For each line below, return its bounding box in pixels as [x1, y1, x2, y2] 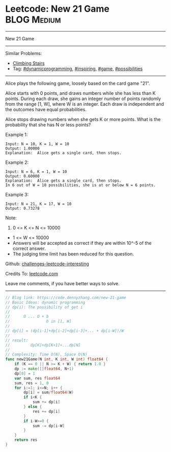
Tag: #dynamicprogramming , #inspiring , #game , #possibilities [12, 65, 143, 71]
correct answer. [12, 245, 46, 252]
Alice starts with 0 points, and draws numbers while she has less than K [5, 90, 156, 96]
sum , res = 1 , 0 [14, 381, 49, 386]
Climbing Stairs [12, 60, 45, 66]
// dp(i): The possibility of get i [5, 305, 83, 310]
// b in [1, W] [5, 319, 72, 324]
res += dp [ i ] [32, 409, 60, 414]
